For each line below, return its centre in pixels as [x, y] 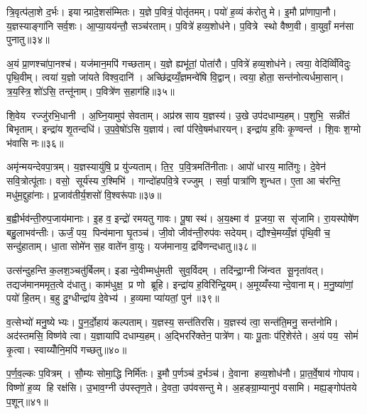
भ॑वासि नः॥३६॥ [35, 142]
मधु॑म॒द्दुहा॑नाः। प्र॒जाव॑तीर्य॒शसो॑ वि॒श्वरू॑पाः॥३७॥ [84, 194]
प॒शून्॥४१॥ [27, 401]
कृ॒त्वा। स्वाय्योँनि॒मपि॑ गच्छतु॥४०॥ [67, 349]
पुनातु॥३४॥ [28, 39]
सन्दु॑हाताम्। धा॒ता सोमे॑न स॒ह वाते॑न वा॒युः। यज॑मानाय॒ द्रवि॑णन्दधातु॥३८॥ [131, 246]
